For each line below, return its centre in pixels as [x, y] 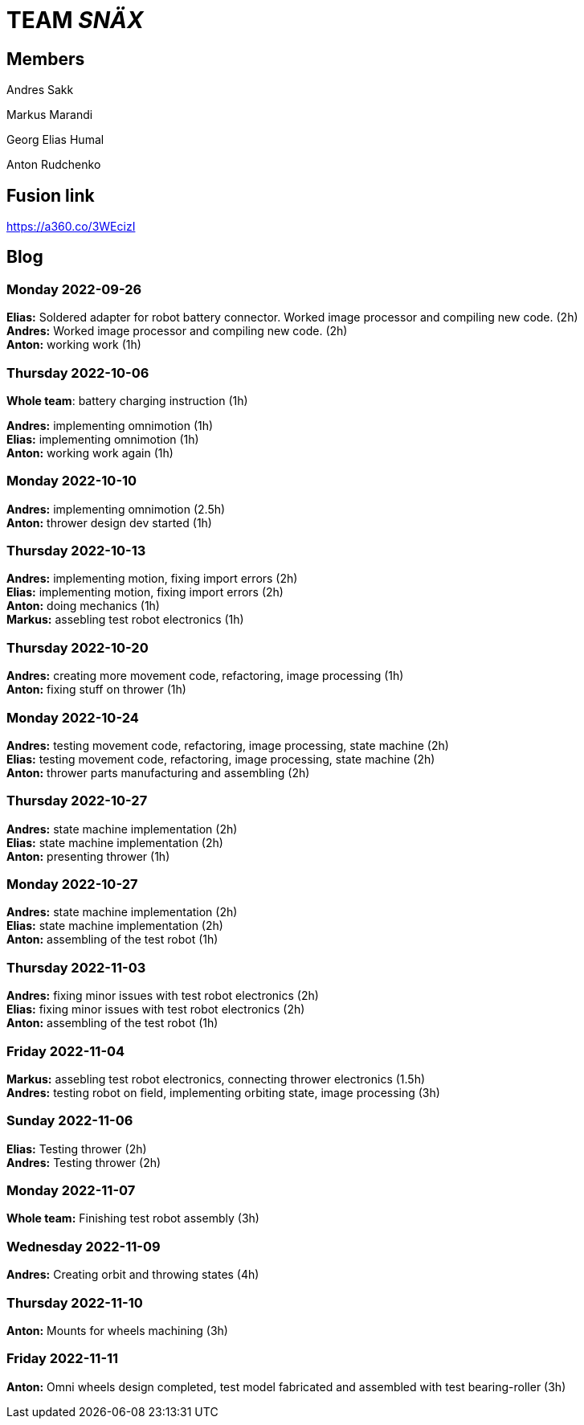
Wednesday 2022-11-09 [84, 1246]
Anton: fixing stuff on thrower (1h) [96, 690]
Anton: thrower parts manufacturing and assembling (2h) [158, 772]
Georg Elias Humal [55, 140]
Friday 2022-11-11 [63, 1359]
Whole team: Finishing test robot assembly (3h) [133, 1218]
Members [46, 59]
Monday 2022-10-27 [72, 884]
